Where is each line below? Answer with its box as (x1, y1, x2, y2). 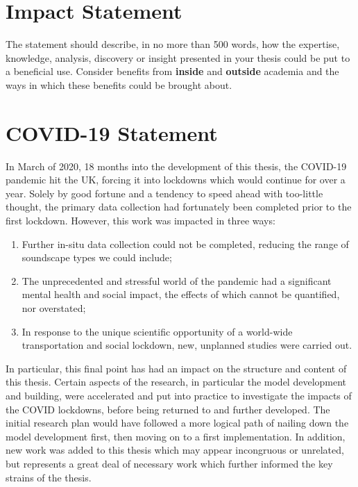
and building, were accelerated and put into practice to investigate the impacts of (6, 388, 352, 402)
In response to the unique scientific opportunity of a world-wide (22, 324, 293, 338)
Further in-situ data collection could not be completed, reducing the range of (22, 236, 349, 251)
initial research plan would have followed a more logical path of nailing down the (6, 415, 349, 430)
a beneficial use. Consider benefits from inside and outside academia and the (6, 64, 339, 79)
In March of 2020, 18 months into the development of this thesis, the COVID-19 (6, 158, 347, 173)
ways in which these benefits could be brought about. (6, 77, 232, 92)
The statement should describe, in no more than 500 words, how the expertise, (6, 37, 340, 51)
